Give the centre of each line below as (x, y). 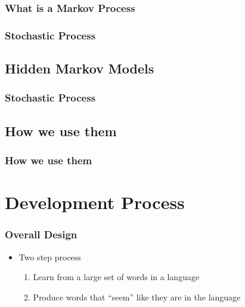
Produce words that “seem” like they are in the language (137, 297)
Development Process (95, 202)
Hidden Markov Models (80, 68)
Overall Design (41, 234)
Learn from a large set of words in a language (116, 277)
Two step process (50, 257)
